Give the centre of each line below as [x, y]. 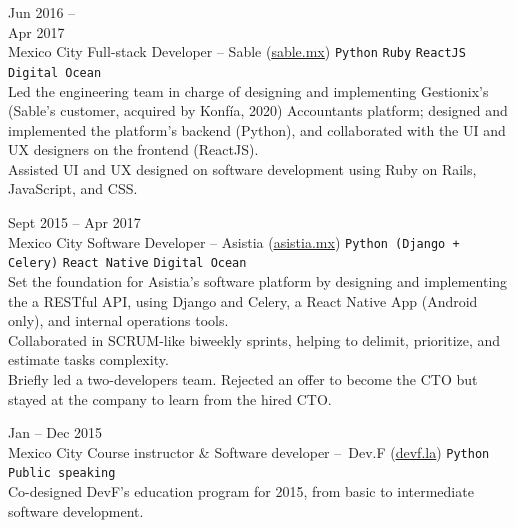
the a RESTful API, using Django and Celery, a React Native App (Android [243, 300]
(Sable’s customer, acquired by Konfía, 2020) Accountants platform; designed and [258, 110]
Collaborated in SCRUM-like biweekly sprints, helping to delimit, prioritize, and [254, 339]
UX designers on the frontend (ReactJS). [133, 149]
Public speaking [62, 473]
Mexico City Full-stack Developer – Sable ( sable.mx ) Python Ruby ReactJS [237, 51]
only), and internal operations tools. [118, 320]
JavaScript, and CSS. [73, 188]
